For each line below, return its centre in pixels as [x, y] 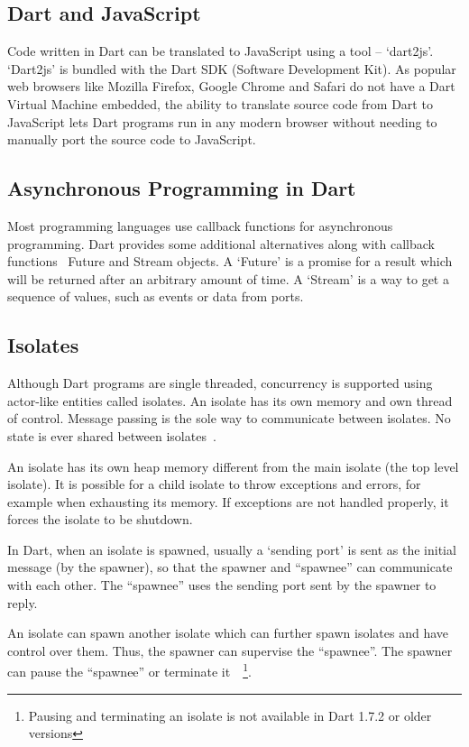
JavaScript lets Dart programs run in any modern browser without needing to [222, 121]
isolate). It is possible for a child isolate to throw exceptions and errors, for [214, 484]
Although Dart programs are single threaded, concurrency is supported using [220, 383]
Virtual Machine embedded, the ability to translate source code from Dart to [220, 103]
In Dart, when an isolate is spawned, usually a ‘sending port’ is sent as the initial [232, 549]
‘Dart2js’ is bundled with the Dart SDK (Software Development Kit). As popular [232, 68]
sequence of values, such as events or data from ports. [156, 296]
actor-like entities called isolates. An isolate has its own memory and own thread [230, 400]
